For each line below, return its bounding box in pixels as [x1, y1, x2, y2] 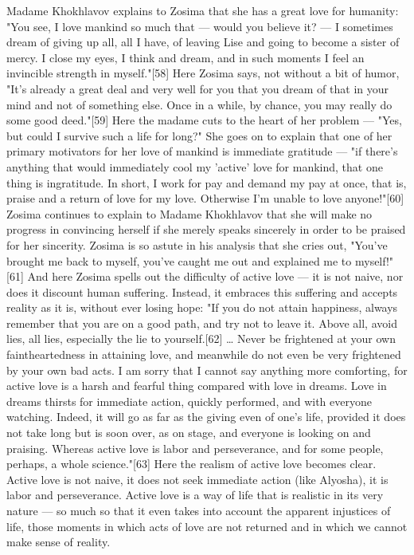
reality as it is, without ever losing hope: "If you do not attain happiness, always [6, 299, 398, 316]
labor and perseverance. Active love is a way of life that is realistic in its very [6, 486, 384, 503]
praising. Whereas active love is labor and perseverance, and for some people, [6, 439, 384, 456]
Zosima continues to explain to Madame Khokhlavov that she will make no [6, 205, 373, 222]
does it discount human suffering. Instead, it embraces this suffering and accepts [6, 283, 398, 300]
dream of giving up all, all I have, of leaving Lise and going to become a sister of [6, 33, 400, 50]
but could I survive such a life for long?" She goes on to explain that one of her [6, 127, 393, 144]
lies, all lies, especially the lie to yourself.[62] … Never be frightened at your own [6, 330, 396, 347]
